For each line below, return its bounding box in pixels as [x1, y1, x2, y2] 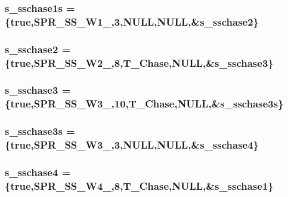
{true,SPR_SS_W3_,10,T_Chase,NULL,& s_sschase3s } [5, 96, 284, 111]
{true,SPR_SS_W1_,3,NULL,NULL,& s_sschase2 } [5, 14, 259, 29]
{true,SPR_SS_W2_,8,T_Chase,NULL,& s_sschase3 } [5, 55, 274, 70]
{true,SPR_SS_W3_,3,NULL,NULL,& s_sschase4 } [5, 137, 259, 152]
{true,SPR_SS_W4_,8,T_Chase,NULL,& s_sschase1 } [5, 178, 274, 193]
